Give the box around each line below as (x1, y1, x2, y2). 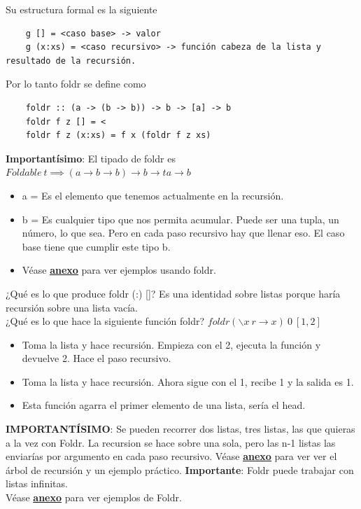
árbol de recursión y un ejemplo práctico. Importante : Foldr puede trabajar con (6, 462, 354, 477)
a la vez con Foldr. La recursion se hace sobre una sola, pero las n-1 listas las (6, 435, 336, 449)
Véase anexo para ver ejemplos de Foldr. (6, 490, 182, 505)
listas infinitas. (6, 476, 68, 491)
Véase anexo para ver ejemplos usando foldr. (22, 263, 216, 277)
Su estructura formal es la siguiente (6, 2, 157, 16)
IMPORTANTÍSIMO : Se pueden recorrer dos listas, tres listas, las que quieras (6, 421, 355, 436)
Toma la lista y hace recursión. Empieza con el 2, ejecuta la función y (22, 337, 321, 351)
